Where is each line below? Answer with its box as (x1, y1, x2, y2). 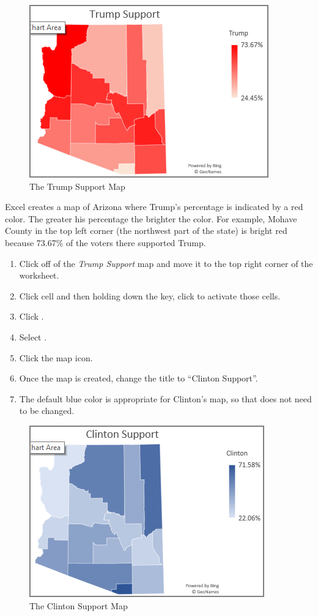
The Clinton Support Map (29, 599, 128, 612)
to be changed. (19, 404, 75, 417)
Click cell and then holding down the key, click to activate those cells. (19, 289, 281, 302)
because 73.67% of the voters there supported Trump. (5, 236, 206, 249)
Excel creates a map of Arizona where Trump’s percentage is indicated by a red (5, 200, 303, 213)
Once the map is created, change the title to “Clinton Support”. (19, 372, 258, 385)
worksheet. (19, 269, 59, 282)
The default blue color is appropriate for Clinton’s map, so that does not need (19, 392, 312, 405)
